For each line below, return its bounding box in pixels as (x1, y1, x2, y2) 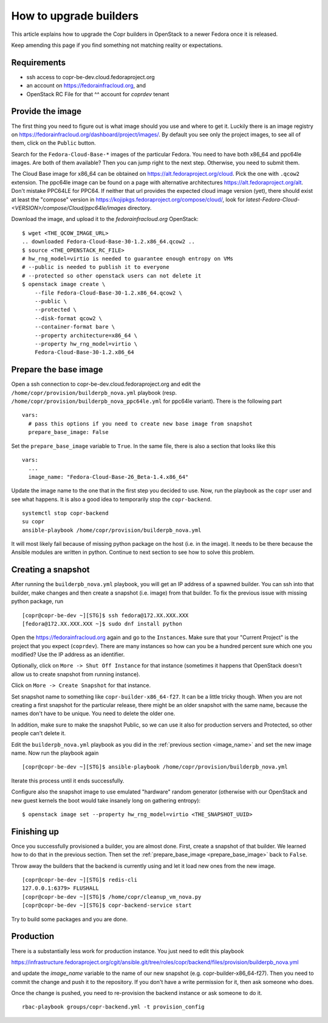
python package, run (11, 598, 64, 605)
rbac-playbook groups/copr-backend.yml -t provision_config (22, 1004, 205, 1010)
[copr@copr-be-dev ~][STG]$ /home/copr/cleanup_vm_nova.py (22, 893, 202, 900)
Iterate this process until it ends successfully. (11, 777, 125, 784)
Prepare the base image (11, 365, 103, 375)
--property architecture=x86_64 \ (34, 332, 138, 339)
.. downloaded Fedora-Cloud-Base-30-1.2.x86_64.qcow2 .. (22, 238, 196, 245)
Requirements (11, 57, 66, 68)
